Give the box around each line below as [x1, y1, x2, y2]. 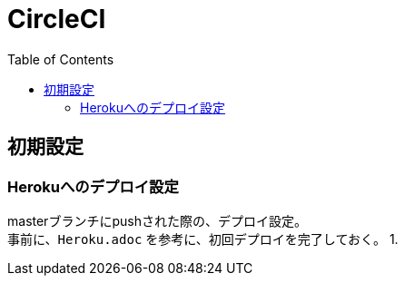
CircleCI [7, 4, 106, 34]
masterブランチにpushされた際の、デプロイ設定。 [7, 212, 307, 229]
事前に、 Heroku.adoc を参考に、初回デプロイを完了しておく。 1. [7, 230, 399, 247]
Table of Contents [7, 51, 114, 67]
